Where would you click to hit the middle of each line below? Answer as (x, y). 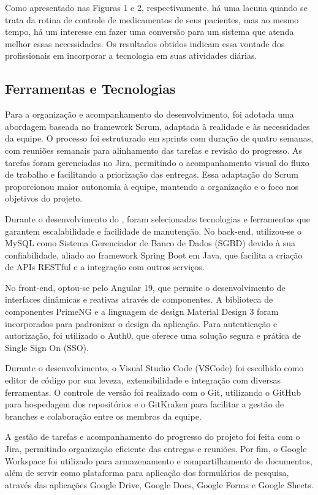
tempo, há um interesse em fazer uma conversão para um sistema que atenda (150, 32)
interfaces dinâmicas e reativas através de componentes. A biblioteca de (139, 299)
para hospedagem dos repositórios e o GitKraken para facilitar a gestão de (145, 404)
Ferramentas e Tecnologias (90, 89)
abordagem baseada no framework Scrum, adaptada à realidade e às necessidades (157, 126)
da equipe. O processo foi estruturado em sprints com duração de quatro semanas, (159, 138)
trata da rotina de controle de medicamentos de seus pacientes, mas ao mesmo (152, 19)
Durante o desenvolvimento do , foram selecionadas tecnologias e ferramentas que (158, 218)
